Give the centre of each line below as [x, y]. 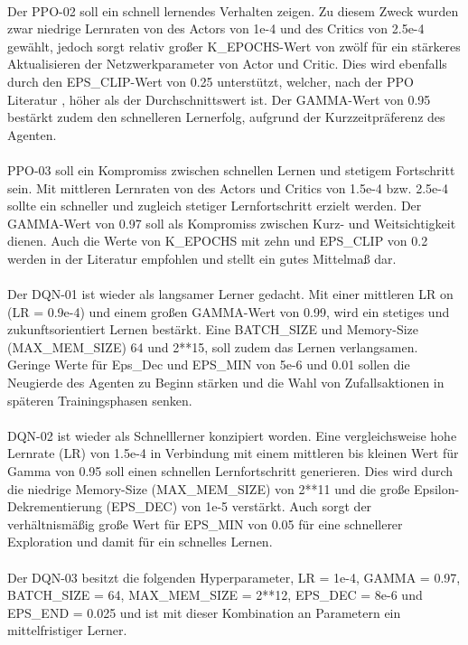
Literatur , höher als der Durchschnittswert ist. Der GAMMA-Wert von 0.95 [219, 99]
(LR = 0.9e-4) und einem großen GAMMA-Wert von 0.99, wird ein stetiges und [229, 311]
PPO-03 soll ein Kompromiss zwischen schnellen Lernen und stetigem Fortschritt [231, 169]
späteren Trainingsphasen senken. [100, 400]
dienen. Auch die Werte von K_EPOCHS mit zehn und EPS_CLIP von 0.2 [218, 241]
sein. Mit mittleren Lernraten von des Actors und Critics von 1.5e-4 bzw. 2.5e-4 [228, 187]
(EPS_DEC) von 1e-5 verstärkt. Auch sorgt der [239, 506]
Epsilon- [437, 488]
